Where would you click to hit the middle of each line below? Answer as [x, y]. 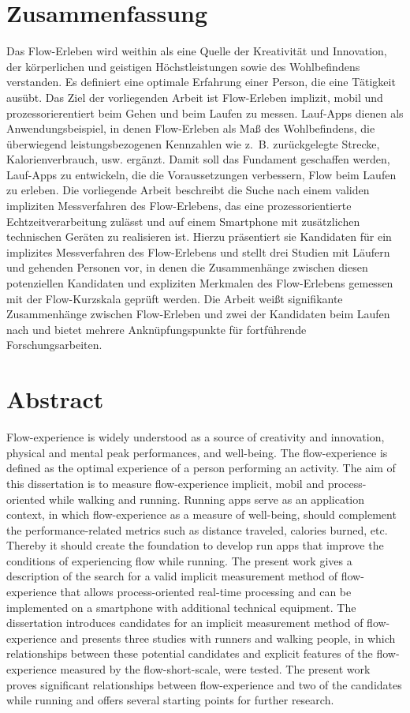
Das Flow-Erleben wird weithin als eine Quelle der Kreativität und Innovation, [197, 51]
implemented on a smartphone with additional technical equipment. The [181, 607]
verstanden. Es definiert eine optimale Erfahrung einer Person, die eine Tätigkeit [201, 82]
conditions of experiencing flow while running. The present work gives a [179, 560]
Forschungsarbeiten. [54, 345]
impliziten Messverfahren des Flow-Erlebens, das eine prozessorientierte [179, 206]
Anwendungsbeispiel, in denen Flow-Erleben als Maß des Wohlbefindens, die [191, 128]
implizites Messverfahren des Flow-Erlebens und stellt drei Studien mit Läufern [198, 251]
